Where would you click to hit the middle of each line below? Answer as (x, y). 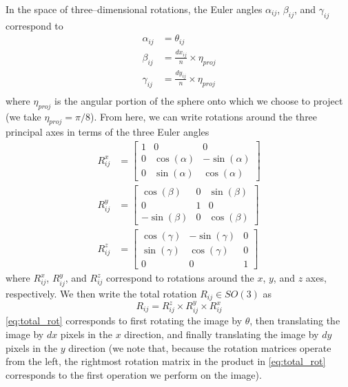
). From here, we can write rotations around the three (204, 116)
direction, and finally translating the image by (222, 334)
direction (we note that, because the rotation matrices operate (200, 347)
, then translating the (295, 321)
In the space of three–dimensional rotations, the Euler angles (134, 9)
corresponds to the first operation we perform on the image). (134, 374)
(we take (23, 116)
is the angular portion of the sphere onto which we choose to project (199, 100)
